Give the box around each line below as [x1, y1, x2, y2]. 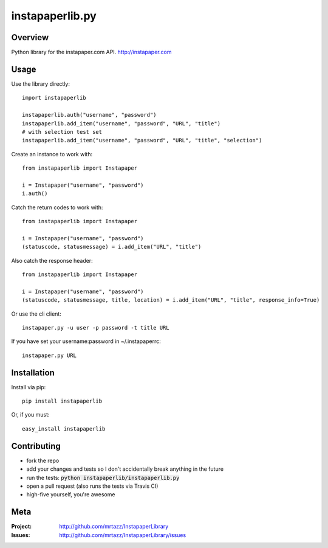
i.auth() [22, 190, 48, 197]
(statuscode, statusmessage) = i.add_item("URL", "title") [22, 243, 202, 251]
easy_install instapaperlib [22, 425, 106, 432]
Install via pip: [11, 383, 46, 390]
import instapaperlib [22, 94, 86, 102]
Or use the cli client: [11, 310, 62, 317]
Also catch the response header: [11, 257, 94, 264]
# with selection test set [22, 128, 103, 135]
